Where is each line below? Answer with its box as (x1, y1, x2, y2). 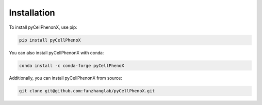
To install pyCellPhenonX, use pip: (9, 24, 78, 30)
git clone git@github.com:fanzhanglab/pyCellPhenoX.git (19, 88, 155, 94)
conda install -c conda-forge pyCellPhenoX (19, 63, 125, 68)
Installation (9, 7, 55, 18)
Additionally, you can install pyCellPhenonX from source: (9, 75, 122, 81)
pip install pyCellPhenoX (19, 37, 81, 43)
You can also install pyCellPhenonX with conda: (9, 50, 104, 55)
